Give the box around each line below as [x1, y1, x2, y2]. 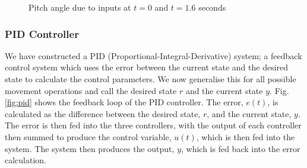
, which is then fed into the [196, 130, 295, 143]
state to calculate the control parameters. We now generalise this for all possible [5, 73, 296, 85]
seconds [198, 1, 226, 13]
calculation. [5, 154, 47, 166]
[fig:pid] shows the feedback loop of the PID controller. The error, [5, 96, 243, 108]
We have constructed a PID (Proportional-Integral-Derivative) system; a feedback [5, 49, 302, 62]
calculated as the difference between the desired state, [5, 107, 201, 119]
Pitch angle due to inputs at [29, 1, 131, 13]
